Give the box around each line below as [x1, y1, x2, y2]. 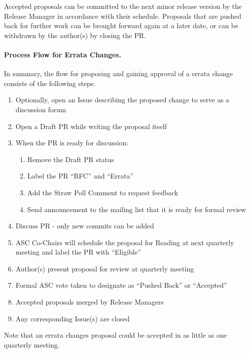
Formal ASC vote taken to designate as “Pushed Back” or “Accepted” [15, 280, 227, 290]
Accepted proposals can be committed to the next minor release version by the [4, 1, 242, 11]
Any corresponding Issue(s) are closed [15, 313, 130, 323]
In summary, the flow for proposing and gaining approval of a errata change [4, 68, 233, 79]
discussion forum [15, 104, 66, 114]
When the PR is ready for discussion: [15, 137, 129, 148]
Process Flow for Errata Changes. [4, 49, 121, 59]
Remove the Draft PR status [27, 154, 114, 164]
